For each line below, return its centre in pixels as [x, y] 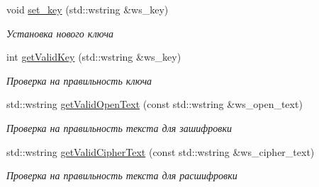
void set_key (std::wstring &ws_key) [88, 9]
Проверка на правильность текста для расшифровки [122, 175]
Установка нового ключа [60, 33]
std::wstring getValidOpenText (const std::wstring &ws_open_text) [155, 104]
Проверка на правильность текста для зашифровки [119, 127]
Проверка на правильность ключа [79, 80]
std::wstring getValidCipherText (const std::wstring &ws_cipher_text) [161, 151]
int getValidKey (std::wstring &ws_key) [94, 57]
